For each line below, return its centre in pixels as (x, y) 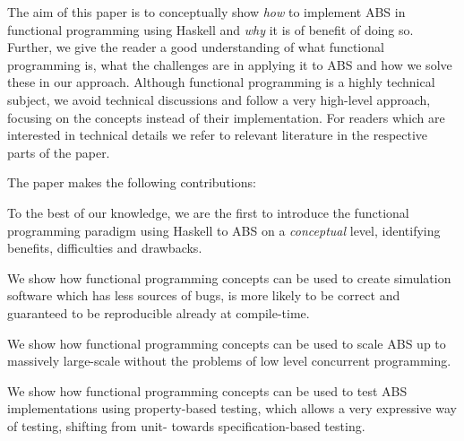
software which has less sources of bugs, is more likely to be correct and (204, 295)
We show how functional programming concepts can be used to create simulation (229, 277)
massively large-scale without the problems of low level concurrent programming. (229, 361)
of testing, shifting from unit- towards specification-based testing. (186, 425)
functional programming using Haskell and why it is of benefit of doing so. (211, 29)
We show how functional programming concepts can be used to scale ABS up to (227, 343)
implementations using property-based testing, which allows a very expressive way (232, 408)
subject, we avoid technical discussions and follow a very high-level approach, (219, 99)
